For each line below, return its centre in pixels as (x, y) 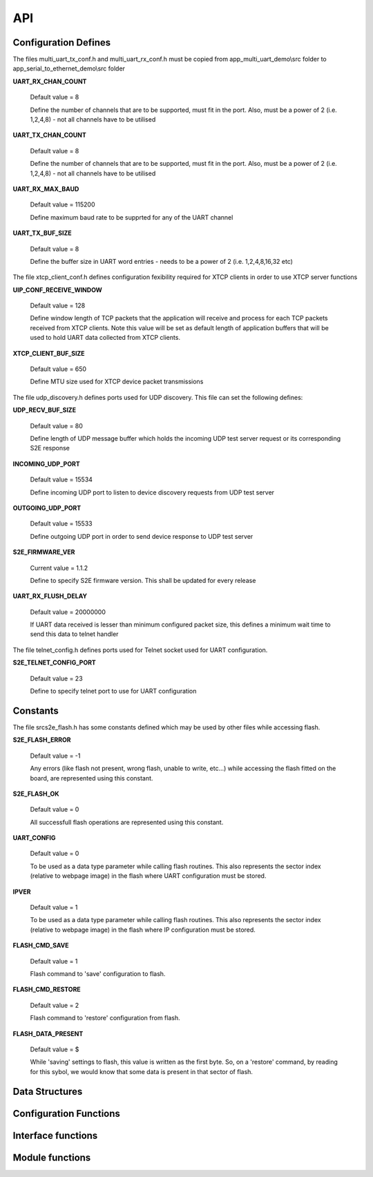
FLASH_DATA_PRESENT (48, 1033)
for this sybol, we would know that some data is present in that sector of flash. (142, 1071)
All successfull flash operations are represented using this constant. (127, 822)
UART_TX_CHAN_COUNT (49, 135)
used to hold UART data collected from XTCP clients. (105, 338)
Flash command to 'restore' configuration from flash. (105, 1018)
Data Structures (48, 1091)
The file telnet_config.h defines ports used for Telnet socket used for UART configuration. (140, 650)
